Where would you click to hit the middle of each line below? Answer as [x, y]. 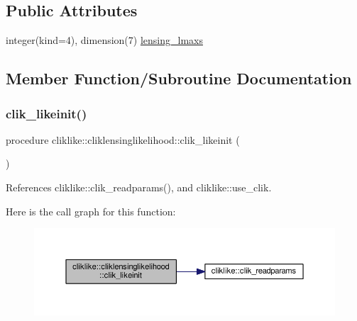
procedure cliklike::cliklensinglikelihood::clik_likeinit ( [123, 139]
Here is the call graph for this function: [91, 211]
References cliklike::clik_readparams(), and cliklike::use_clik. [139, 187]
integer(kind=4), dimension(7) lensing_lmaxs [104, 40]
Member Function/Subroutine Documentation [179, 78]
